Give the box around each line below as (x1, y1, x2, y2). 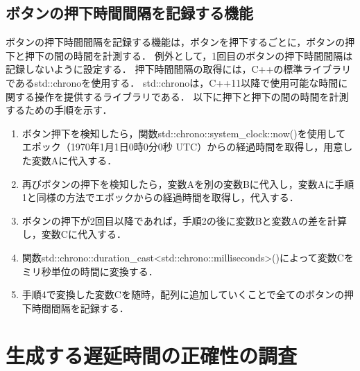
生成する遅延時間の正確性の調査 (6, 341, 298, 370)
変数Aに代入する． (31, 153, 117, 167)
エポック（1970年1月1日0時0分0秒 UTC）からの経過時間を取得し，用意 (22, 139, 343, 154)
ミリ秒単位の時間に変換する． (22, 264, 158, 278)
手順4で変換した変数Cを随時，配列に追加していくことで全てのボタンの (22, 287, 345, 302)
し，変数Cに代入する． (22, 227, 126, 241)
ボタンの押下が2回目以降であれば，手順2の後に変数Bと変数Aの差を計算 (22, 213, 348, 227)
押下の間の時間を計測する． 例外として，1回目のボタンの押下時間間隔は (24, 48, 353, 62)
